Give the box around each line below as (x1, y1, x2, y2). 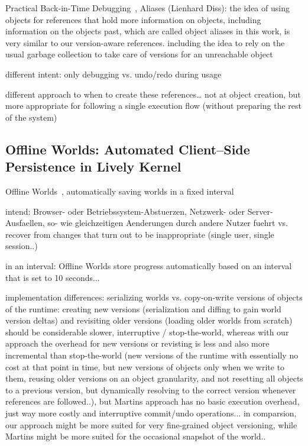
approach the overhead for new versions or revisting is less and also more (5, 337, 270, 350)
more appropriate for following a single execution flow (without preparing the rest (5, 99, 301, 112)
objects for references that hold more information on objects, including (5, 13, 261, 25)
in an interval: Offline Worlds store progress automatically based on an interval (5, 259, 292, 272)
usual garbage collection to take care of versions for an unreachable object (5, 48, 273, 60)
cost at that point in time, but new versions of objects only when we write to (5, 360, 285, 373)
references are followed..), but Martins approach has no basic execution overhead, (5, 395, 300, 408)
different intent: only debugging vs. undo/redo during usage (5, 67, 222, 80)
